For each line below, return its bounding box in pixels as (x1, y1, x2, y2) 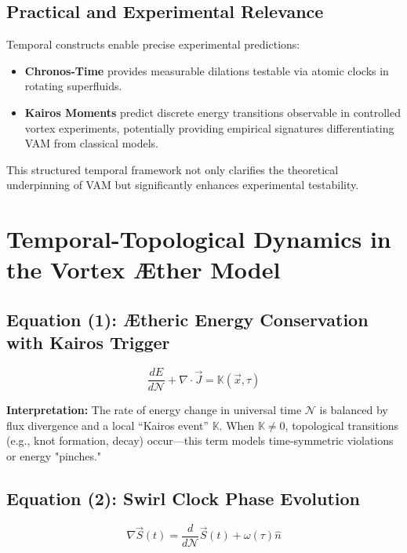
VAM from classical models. (24, 135, 158, 151)
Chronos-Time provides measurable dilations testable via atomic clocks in (24, 62, 389, 78)
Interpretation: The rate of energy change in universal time (6, 402, 302, 418)
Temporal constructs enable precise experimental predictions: (6, 36, 300, 53)
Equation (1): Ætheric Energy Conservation (6, 307, 369, 331)
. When (219, 417, 255, 433)
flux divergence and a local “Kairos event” (6, 417, 209, 433)
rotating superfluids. (24, 78, 122, 94)
